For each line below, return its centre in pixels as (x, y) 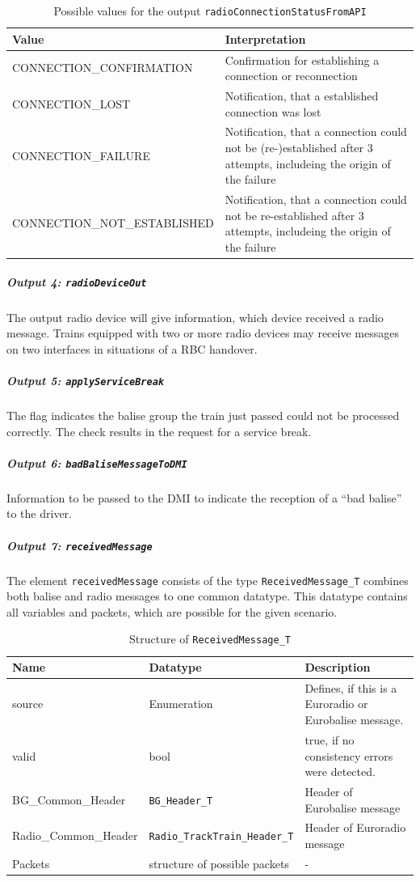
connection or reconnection (291, 76)
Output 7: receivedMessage (80, 545)
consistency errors (349, 755)
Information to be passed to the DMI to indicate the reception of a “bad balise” (204, 497)
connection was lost (273, 111)
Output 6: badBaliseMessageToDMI (97, 462)
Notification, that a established (302, 95)
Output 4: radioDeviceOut (77, 282)
